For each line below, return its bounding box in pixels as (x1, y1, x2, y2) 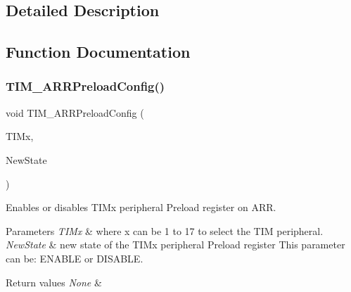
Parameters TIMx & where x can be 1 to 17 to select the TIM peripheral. (6, 223, 324, 238)
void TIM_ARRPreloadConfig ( (6, 105, 144, 120)
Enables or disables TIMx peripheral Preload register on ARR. (6, 200, 276, 215)
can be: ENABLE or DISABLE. (6, 250, 143, 265)
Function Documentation (6, 41, 191, 63)
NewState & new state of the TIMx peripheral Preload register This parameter (6, 237, 345, 252)
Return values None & (6, 274, 102, 289)
